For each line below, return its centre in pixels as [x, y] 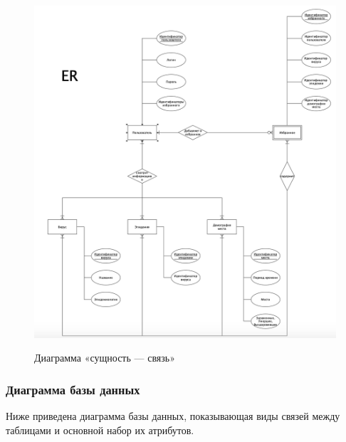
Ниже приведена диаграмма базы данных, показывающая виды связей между [173, 416]
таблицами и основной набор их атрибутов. [100, 430]
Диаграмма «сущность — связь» [105, 358]
